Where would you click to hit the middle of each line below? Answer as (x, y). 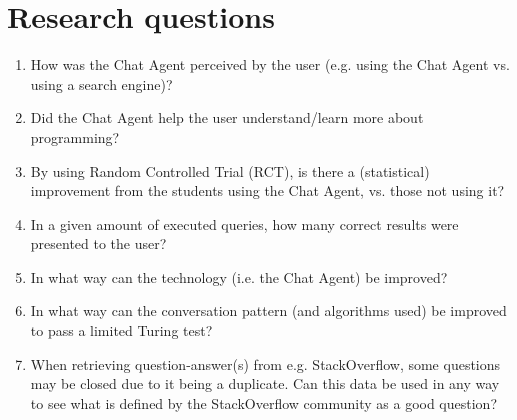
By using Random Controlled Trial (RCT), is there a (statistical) (230, 170)
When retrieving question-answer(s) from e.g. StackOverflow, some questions (265, 363)
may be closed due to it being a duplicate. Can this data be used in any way (265, 383)
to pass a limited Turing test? (121, 330)
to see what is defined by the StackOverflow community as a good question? (263, 402)
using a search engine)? (101, 83)
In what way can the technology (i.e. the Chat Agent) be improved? (239, 276)
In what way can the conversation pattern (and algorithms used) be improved (268, 310)
